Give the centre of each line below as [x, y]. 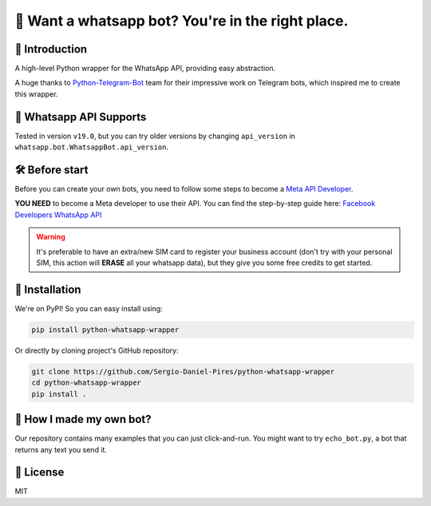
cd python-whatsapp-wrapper [86, 383]
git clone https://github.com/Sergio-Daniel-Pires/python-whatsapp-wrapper [183, 372]
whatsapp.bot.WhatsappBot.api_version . [92, 147]
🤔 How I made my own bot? [83, 419]
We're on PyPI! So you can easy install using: [89, 308]
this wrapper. [36, 94]
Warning [51, 237]
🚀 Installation [48, 289]
